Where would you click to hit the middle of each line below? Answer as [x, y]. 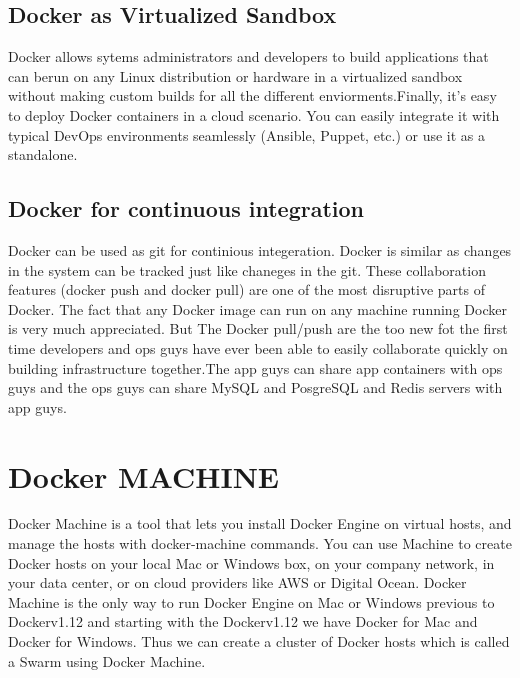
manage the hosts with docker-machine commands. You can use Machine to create [260, 543]
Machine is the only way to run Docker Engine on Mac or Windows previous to [251, 601]
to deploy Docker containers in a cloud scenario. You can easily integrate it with [254, 114]
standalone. [43, 154]
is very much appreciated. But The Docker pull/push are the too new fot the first [258, 328]
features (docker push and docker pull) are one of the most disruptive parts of [247, 289]
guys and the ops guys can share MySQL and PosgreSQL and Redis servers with [255, 387]
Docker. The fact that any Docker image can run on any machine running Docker [257, 308]
